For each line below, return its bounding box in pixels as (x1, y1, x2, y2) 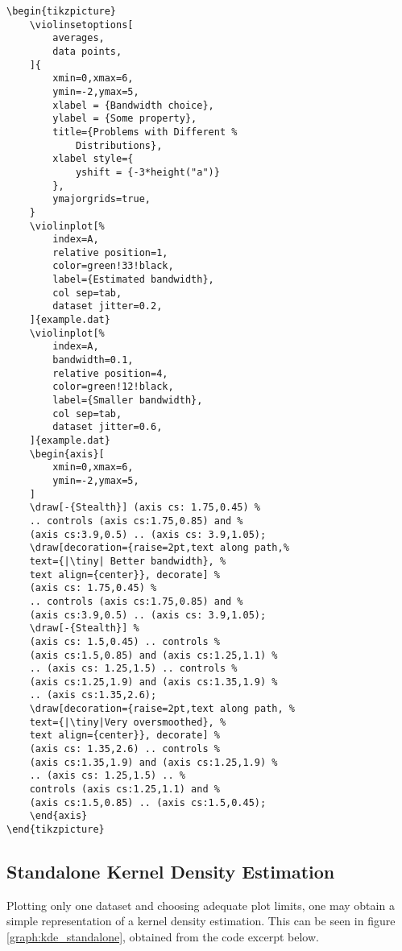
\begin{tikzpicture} (6, 6, 117, 17)
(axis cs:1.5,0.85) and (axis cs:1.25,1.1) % (29, 649, 278, 661)
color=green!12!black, (52, 381, 174, 393)
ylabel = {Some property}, (52, 113, 197, 125)
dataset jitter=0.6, (52, 421, 163, 433)
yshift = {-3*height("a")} (75, 166, 220, 178)
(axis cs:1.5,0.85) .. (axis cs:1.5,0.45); (29, 796, 267, 808)
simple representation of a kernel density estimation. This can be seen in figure (6, 912, 396, 929)
